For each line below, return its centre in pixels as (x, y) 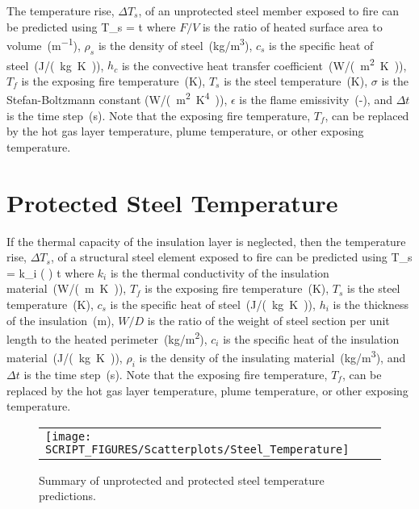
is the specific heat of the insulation (311, 338)
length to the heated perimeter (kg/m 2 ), (107, 338)
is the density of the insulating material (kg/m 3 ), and (272, 357)
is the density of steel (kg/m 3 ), (175, 44)
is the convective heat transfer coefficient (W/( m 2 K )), (264, 64)
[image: (69, 436)
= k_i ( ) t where (50, 272)
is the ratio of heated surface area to (292, 26)
